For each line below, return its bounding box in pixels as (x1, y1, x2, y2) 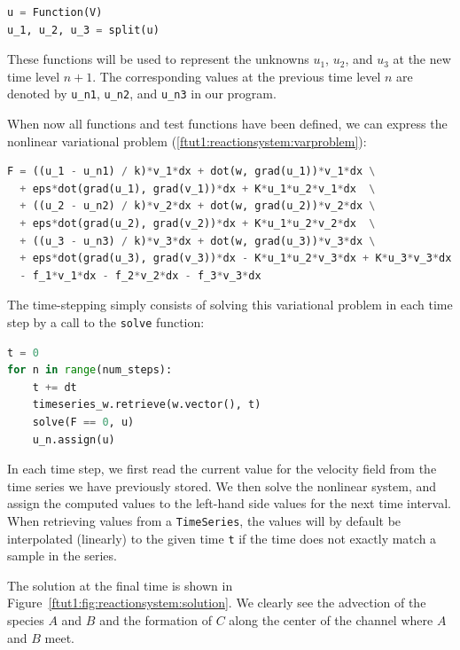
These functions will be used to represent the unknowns (7, 50, 309, 68)
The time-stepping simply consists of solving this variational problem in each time (7, 295, 453, 314)
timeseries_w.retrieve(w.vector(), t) (32, 398, 261, 411)
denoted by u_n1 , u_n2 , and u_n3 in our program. (7, 84, 277, 103)
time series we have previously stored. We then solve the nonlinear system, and (7, 476, 437, 495)
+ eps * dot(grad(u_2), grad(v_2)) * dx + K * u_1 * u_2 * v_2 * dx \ (19, 217, 376, 230)
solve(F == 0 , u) (32, 416, 135, 428)
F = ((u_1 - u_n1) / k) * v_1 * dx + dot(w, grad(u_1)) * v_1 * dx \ (7, 165, 376, 178)
